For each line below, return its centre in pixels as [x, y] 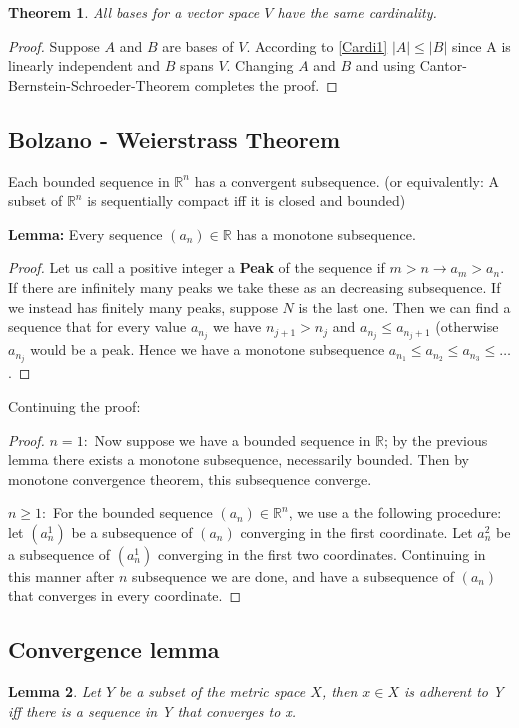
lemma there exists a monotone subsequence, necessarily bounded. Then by [238, 459]
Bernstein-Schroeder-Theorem [99, 84]
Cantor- [443, 65]
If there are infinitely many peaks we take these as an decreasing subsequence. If [254, 286]
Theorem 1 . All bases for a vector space [134, 12]
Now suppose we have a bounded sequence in [232, 439]
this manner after [61, 575]
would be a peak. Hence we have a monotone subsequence [207, 349]
